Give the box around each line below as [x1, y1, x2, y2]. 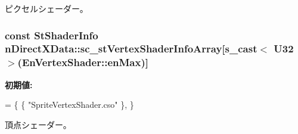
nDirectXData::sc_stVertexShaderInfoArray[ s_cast [5, 41, 257, 56]
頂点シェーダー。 [5, 118, 72, 130]
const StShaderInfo [5, 27, 98, 42]
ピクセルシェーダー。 [5, 2, 88, 14]
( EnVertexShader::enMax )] [17, 55, 148, 70]
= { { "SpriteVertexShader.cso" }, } [5, 98, 134, 111]
